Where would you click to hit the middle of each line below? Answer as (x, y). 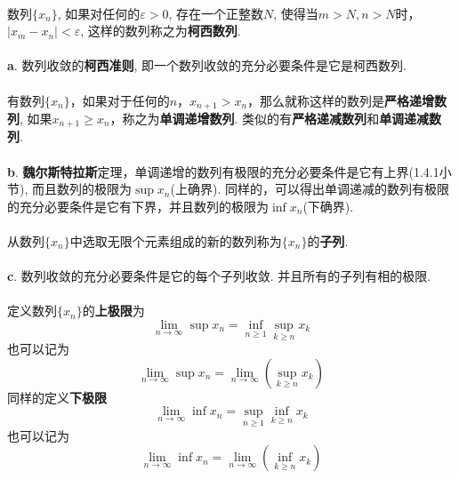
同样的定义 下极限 (57, 397)
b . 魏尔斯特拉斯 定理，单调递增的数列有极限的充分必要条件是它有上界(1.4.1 (223, 171)
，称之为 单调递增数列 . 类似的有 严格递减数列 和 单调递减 (270, 119)
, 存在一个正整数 (216, 13)
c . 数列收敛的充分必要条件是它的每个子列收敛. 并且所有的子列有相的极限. (219, 276)
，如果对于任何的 (120, 100)
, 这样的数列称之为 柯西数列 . (161, 31)
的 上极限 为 (113, 311)
